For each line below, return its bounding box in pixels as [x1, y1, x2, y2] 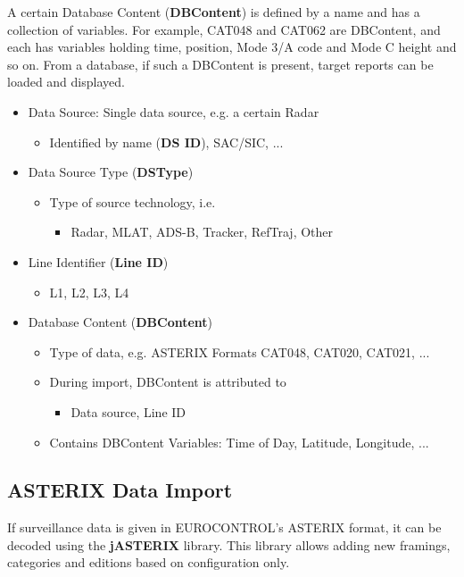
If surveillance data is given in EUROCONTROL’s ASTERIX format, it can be [7, 518, 442, 537]
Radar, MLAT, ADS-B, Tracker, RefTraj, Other [70, 222, 334, 241]
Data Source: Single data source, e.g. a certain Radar [28, 102, 319, 121]
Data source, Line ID [70, 402, 186, 421]
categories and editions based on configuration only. [7, 553, 290, 572]
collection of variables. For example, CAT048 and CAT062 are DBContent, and [7, 20, 441, 38]
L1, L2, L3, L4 [49, 282, 129, 301]
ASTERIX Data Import [7, 476, 233, 504]
